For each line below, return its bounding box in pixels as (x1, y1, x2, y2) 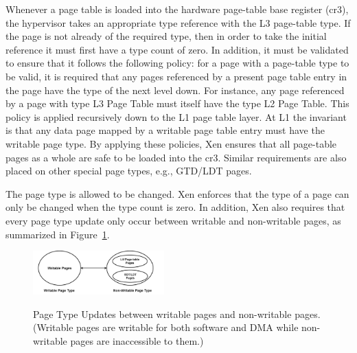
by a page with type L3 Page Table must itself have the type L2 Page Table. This (5, 96, 349, 111)
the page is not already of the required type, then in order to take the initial (5, 29, 327, 43)
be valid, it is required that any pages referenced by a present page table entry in (5, 69, 347, 83)
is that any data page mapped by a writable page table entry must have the (5, 123, 325, 137)
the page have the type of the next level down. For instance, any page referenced (5, 82, 345, 97)
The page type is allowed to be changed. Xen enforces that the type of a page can (5, 186, 349, 201)
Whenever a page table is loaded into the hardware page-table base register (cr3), (5, 2, 349, 16)
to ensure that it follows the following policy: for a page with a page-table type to (5, 56, 349, 70)
